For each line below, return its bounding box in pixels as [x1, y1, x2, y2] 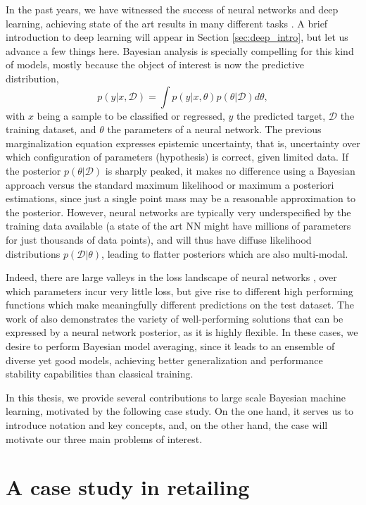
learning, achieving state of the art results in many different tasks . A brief [6, 15, 328, 30]
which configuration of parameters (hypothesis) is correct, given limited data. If [6, 149, 349, 164]
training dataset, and [6, 122, 96, 137]
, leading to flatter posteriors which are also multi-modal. [101, 246, 348, 261]
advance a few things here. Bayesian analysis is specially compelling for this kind [6, 43, 354, 58]
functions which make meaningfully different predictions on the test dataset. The [6, 297, 355, 312]
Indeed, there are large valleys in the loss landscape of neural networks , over [6, 270, 337, 285]
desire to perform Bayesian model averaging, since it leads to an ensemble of [6, 339, 335, 354]
